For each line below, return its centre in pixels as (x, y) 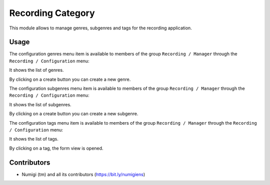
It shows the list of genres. (36, 70)
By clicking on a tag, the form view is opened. (56, 148)
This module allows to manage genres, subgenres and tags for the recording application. (100, 28)
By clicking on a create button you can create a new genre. (70, 79)
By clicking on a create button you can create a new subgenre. (74, 114)
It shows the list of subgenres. (40, 104)
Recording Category (52, 13)
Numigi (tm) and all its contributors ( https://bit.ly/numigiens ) (83, 174)
